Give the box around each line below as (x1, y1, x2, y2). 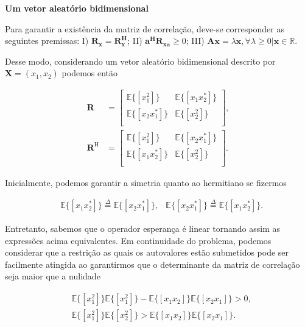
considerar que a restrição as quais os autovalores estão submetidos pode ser (5, 246, 289, 259)
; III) (186, 34, 205, 47)
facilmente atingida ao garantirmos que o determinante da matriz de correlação (5, 257, 300, 270)
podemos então (61, 66, 118, 79)
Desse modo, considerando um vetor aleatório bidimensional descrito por (5, 54, 276, 67)
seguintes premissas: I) (5, 34, 89, 47)
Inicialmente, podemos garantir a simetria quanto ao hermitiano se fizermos (5, 176, 287, 189)
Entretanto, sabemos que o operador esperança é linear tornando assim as (5, 222, 280, 235)
